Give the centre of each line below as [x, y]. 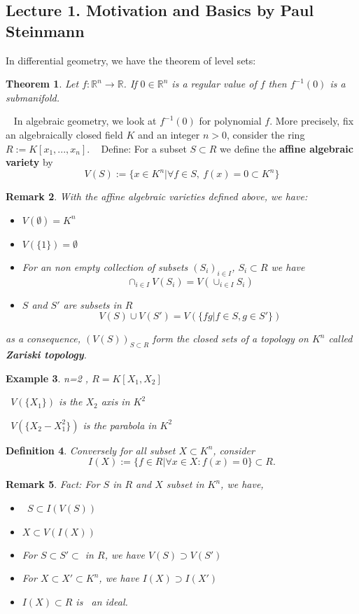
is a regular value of [214, 84]
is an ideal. [102, 601]
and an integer [169, 134]
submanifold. [33, 97]
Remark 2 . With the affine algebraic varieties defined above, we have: [157, 196]
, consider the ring [266, 134]
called [340, 339]
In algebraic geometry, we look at [85, 121]
